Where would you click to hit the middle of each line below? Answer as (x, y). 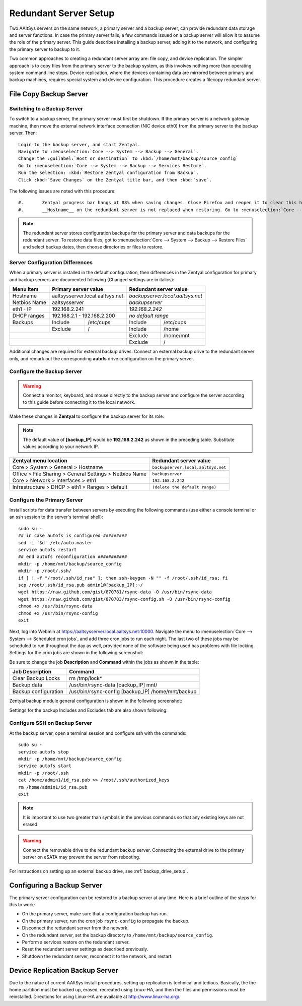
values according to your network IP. (61, 447)
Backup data (27, 685)
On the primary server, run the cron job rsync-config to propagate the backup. (106, 921)
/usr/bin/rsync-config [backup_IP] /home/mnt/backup (133, 691)
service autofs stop (44, 752)
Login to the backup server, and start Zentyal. (79, 144)
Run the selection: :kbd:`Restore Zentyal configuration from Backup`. (108, 173)
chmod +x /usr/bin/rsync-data (56, 606)
